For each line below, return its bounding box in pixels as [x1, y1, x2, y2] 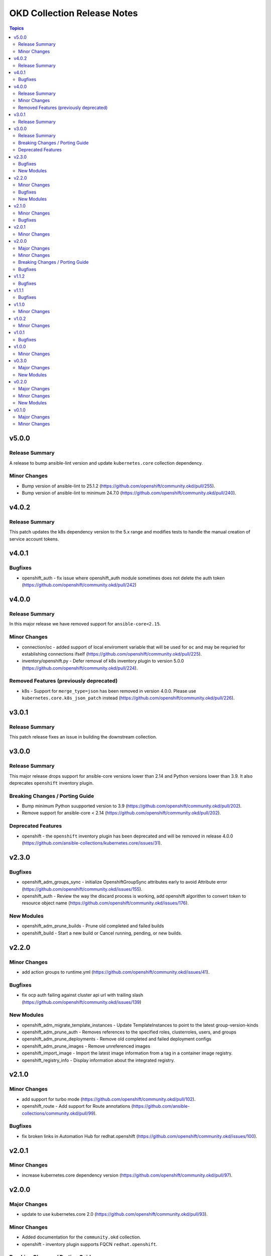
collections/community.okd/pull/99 [22, 1110, 94, 1116]
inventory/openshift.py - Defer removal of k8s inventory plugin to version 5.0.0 [22, 658, 184, 664]
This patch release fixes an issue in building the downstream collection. [9, 734, 158, 740]
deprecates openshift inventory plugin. [9, 780, 94, 786]
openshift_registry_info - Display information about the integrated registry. [22, 1057, 175, 1063]
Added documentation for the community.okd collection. [22, 1234, 142, 1240]
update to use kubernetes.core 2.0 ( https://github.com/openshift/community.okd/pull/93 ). [22, 1211, 208, 1217]
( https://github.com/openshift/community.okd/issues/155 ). [22, 886, 143, 892]
